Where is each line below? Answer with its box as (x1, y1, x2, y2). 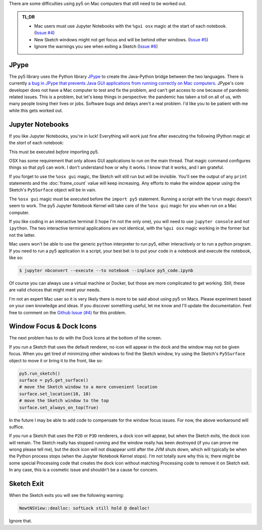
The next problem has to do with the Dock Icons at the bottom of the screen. (9, 335, 162, 341)
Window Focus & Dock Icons (9, 322, 97, 331)
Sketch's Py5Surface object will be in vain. (9, 187, 97, 193)
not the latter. (9, 232, 36, 238)
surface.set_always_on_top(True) (19, 405, 99, 410)
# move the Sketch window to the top (19, 398, 109, 404)
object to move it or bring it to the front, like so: (9, 357, 103, 363)
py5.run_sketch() (19, 371, 61, 376)
